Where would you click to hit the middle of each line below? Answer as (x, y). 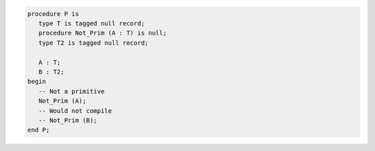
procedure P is (53, 14)
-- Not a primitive (72, 91)
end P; (39, 130)
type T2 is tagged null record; (93, 43)
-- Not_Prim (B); (68, 120)
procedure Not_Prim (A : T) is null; (102, 33)
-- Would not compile (75, 110)
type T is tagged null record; (92, 23)
